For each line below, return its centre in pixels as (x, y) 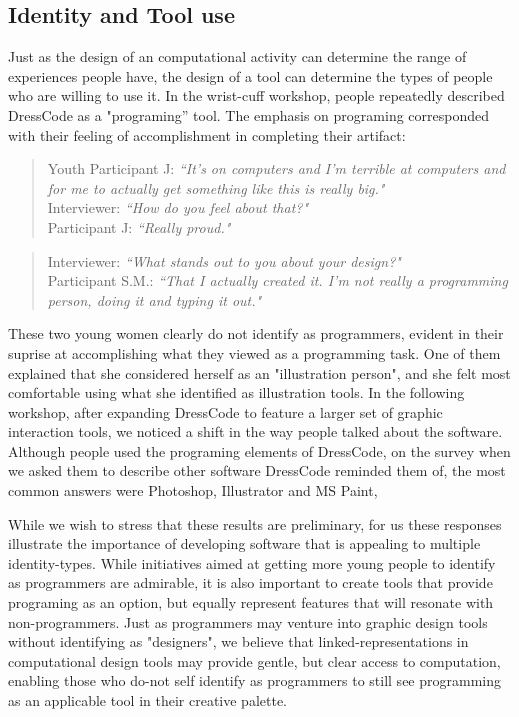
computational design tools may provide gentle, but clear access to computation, (254, 660)
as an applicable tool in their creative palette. (147, 700)
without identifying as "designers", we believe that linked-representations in (238, 641)
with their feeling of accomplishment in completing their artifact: (207, 134)
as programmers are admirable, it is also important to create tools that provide (250, 582)
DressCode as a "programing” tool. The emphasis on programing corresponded (248, 114)
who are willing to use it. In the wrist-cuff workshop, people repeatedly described (256, 95)
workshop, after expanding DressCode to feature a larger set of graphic (225, 411)
